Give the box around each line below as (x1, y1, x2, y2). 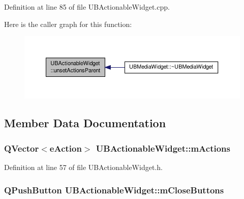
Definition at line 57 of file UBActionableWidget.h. (4, 162, 163, 173)
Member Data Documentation (4, 115, 166, 131)
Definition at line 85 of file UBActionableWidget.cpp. (4, 2, 170, 12)
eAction (49, 141, 82, 154)
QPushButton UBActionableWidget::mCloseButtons (4, 183, 224, 196)
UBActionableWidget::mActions (96, 141, 230, 154)
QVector (4, 141, 39, 154)
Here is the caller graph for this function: (4, 18, 132, 29)
